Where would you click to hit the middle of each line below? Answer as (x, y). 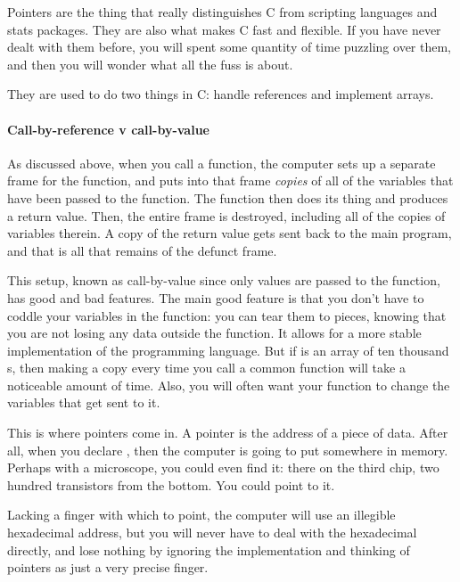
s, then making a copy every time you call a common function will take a (206, 368)
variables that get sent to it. (84, 402)
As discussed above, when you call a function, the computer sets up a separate (222, 163)
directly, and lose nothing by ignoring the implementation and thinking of (209, 549)
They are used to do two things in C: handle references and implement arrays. (221, 94)
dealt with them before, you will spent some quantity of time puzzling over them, (229, 47)
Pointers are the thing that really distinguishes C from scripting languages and (222, 12)
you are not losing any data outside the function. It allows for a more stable (214, 333)
